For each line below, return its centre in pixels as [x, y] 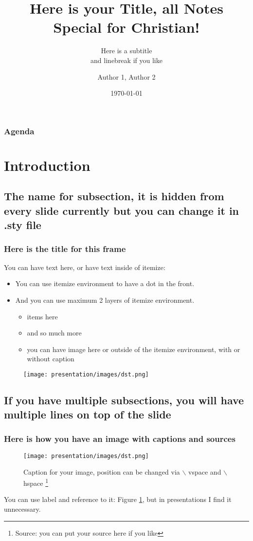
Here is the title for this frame [65, 249]
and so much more [54, 333]
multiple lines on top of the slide [88, 414]
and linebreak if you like [126, 60]
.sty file [23, 225]
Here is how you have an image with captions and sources [120, 438]
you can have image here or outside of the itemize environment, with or [134, 349]
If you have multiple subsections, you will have [124, 400]
